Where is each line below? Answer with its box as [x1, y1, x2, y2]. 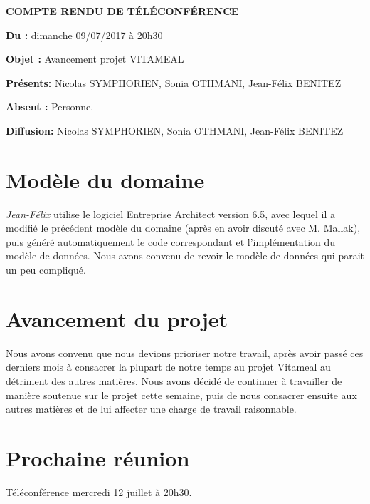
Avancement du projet [6, 304, 228, 333]
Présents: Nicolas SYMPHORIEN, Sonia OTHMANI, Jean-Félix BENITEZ [6, 75, 342, 90]
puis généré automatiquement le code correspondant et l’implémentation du [6, 234, 336, 249]
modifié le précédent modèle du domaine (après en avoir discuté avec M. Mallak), [6, 220, 361, 235]
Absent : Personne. [6, 99, 94, 114]
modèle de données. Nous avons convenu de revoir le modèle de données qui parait [6, 248, 364, 263]
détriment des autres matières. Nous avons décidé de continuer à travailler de [6, 373, 342, 388]
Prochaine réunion [6, 443, 190, 472]
